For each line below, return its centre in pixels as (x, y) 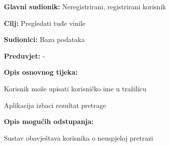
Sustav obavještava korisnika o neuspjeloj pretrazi (79, 137)
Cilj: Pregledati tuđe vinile (45, 23)
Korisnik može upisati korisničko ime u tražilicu (75, 88)
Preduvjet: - (24, 55)
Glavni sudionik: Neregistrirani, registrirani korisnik (85, 6)
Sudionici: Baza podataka (44, 39)
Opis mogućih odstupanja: (49, 121)
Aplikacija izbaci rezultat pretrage (55, 105)
